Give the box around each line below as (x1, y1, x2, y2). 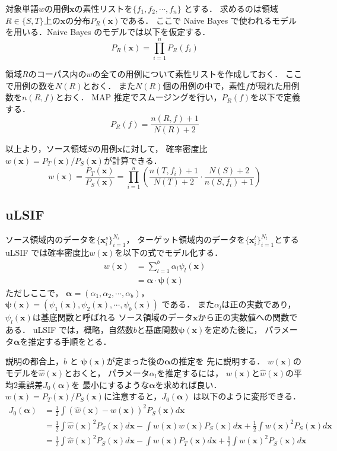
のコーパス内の (28, 67, 87, 80)
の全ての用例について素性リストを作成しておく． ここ (92, 67, 302, 80)
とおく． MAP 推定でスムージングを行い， (55, 91, 222, 103)
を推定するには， (157, 366, 224, 379)
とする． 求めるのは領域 (184, 2, 278, 14)
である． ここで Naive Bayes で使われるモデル (120, 14, 297, 26)
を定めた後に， (204, 323, 262, 336)
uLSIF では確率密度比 (5, 246, 90, 258)
